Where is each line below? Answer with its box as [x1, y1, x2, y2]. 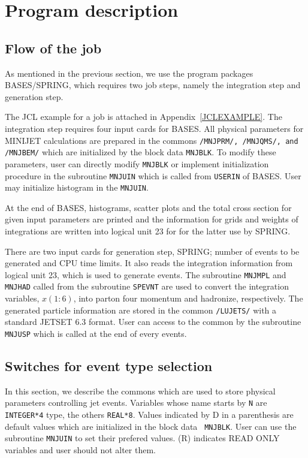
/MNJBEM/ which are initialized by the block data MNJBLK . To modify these [5, 146, 276, 158]
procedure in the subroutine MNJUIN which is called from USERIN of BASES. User [5, 169, 301, 182]
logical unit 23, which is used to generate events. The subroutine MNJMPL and [5, 268, 286, 281]
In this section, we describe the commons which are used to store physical [5, 384, 276, 397]
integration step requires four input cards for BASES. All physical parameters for [5, 122, 304, 134]
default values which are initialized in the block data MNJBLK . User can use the [5, 420, 297, 432]
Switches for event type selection [5, 357, 213, 375]
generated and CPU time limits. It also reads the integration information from [5, 257, 293, 269]
